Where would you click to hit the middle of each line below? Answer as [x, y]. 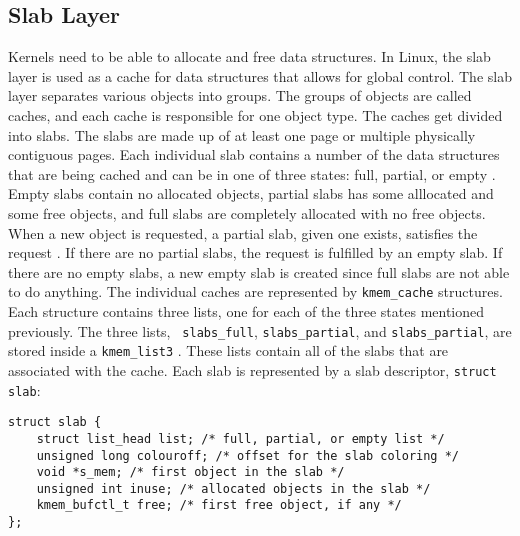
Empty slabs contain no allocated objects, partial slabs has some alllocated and [251, 193]
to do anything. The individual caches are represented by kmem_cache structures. [255, 291]
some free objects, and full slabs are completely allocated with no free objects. [247, 212]
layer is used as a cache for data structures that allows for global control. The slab [260, 75]
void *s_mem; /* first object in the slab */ [190, 472]
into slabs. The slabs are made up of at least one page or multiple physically [242, 134]
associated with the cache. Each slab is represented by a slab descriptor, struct [252, 369]
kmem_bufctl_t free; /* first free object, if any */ [219, 505]
